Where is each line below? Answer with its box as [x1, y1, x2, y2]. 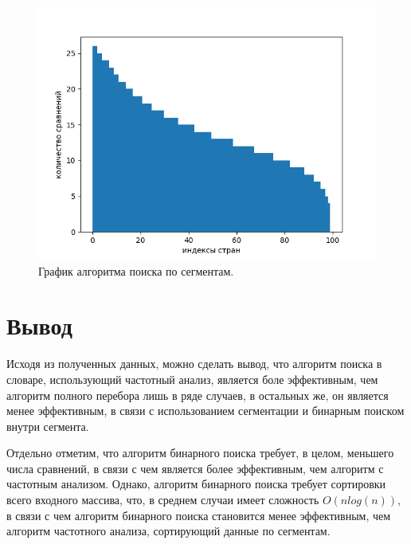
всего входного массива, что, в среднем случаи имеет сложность [6, 491, 319, 508]
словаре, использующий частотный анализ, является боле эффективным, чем [6, 370, 378, 387]
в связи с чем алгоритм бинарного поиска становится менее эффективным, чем [6, 507, 391, 523]
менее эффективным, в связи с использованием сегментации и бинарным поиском [6, 402, 405, 419]
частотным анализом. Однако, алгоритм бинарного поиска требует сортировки [6, 476, 386, 492]
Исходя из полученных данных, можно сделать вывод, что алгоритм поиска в [6, 355, 382, 372]
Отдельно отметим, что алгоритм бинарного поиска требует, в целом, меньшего [6, 444, 394, 461]
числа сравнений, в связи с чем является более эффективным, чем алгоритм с [6, 460, 384, 476]
